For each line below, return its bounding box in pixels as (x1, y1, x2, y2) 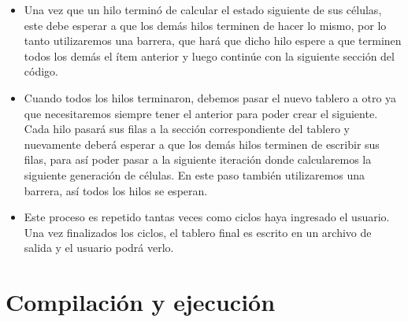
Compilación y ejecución (6, 286, 276, 318)
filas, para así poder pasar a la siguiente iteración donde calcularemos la (24, 151, 372, 168)
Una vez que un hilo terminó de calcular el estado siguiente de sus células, (24, 2, 382, 17)
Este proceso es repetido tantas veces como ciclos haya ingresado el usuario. (24, 209, 390, 225)
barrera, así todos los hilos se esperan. (24, 182, 208, 198)
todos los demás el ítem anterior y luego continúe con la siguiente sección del (24, 47, 395, 64)
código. (24, 63, 58, 80)
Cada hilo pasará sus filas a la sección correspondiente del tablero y (24, 120, 351, 137)
